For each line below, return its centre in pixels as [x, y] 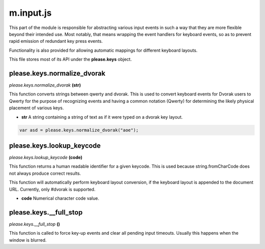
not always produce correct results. [45, 173]
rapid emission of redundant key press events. [56, 41]
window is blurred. [28, 240]
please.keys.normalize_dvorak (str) [45, 85]
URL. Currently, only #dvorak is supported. [52, 189]
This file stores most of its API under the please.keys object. [70, 60]
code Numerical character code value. [60, 198]
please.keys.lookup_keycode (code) [46, 157]
